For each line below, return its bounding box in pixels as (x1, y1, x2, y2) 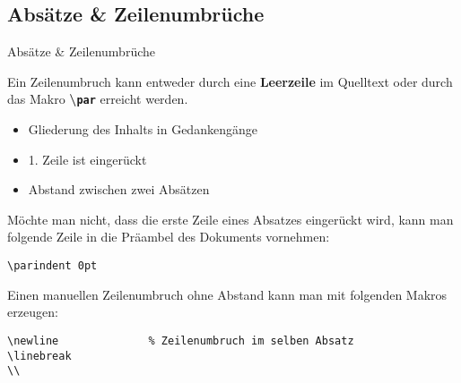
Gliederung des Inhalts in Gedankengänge (28, 120, 257, 139)
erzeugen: (7, 302, 58, 321)
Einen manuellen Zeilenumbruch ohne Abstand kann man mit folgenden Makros (7, 285, 448, 303)
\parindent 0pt (7, 260, 98, 273)
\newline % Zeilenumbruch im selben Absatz (7, 334, 354, 347)
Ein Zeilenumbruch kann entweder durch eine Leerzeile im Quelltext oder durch (7, 72, 453, 90)
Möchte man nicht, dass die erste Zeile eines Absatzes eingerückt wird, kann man (7, 209, 454, 228)
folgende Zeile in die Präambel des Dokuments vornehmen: (7, 227, 330, 246)
